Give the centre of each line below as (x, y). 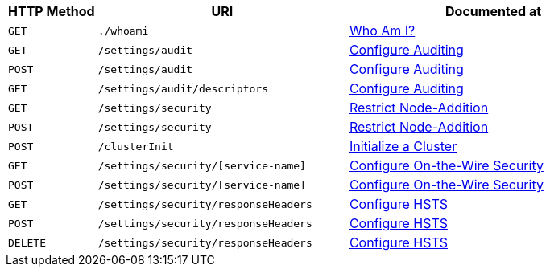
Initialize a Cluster (403, 146)
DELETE (27, 242)
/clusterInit (136, 146)
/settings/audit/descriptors (183, 88)
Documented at (494, 11)
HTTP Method (52, 11)
